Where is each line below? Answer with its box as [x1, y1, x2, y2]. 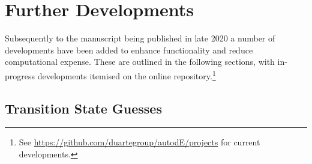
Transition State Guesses [5, 99, 162, 117]
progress [5, 69, 35, 82]
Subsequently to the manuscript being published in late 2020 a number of [5, 32, 275, 44]
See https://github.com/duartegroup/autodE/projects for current [19, 136, 260, 148]
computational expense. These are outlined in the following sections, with [5, 55, 275, 68]
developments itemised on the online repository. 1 [37, 67, 216, 82]
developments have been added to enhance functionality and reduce [5, 43, 253, 56]
